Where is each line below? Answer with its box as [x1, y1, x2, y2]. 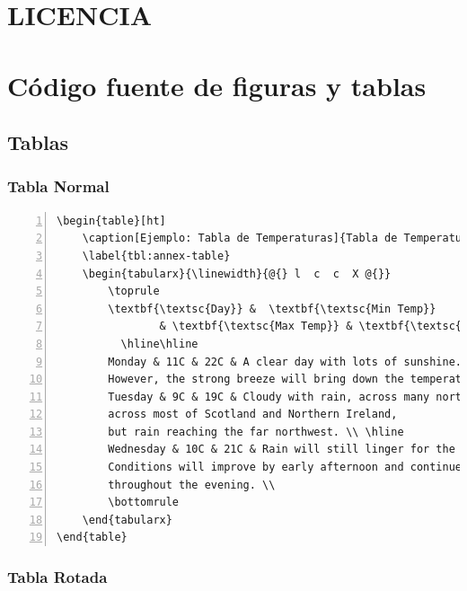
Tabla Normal [7, 175, 110, 198]
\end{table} [57, 531, 128, 544]
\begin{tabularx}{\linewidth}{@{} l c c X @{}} [82, 267, 392, 280]
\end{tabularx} [82, 513, 172, 526]
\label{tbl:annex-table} [82, 249, 231, 262]
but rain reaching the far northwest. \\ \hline [108, 425, 404, 438]
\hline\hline [120, 337, 198, 350]
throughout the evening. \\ [108, 478, 276, 491]
